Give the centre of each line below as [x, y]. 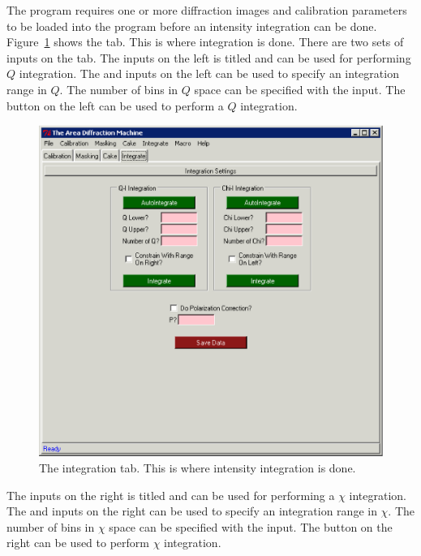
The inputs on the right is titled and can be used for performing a [171, 495]
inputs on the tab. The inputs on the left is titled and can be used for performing [209, 57]
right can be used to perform [78, 543]
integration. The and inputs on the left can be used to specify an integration [209, 73]
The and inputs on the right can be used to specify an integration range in [192, 511]
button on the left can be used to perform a [115, 105]
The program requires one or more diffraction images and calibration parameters [207, 10]
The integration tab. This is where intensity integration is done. [198, 468]
